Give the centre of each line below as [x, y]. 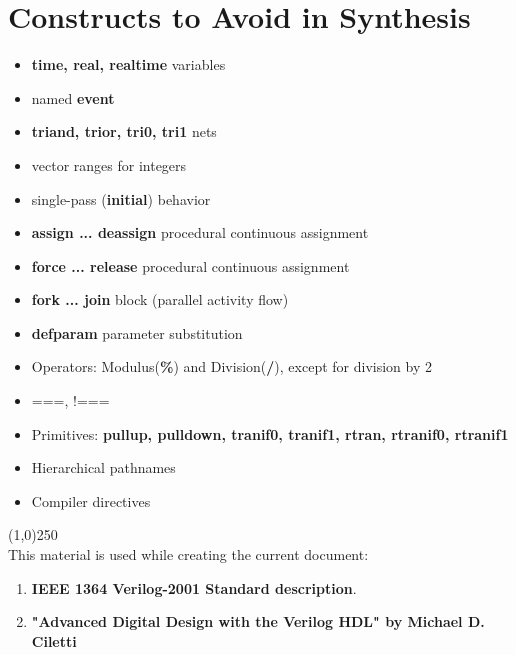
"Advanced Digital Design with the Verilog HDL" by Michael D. [258, 621]
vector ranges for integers [109, 164]
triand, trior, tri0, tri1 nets [124, 131]
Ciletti [54, 640]
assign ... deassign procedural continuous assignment [200, 232]
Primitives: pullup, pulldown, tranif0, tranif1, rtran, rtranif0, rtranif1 [270, 433]
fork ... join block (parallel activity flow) [160, 299]
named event [73, 97]
